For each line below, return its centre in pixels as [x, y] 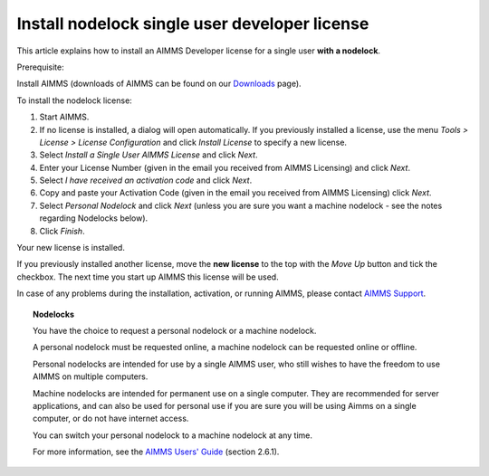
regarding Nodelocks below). [94, 218]
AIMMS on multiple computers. [91, 376]
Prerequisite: [41, 67]
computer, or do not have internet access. [111, 419]
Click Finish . [62, 231]
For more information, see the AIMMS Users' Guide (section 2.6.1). [156, 452]
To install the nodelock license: [75, 100]
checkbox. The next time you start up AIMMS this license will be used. [148, 277]
